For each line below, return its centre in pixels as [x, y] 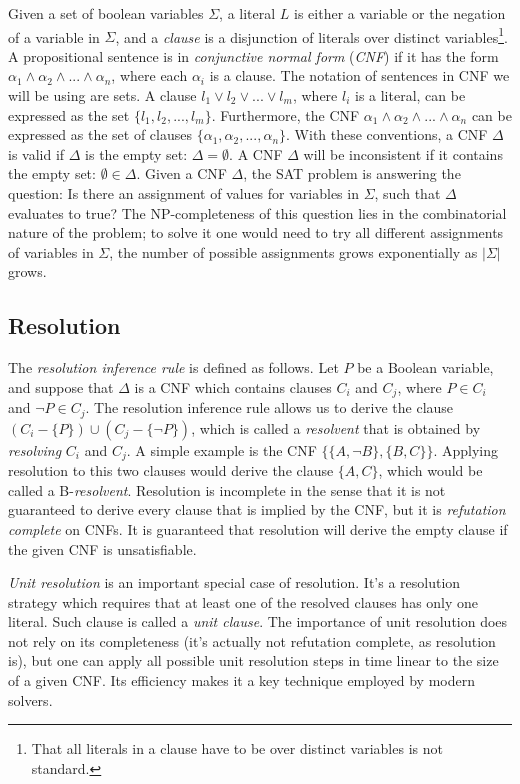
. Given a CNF [181, 173]
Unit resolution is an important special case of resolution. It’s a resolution [234, 582]
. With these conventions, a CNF [387, 134]
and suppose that [61, 386]
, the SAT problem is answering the [352, 173]
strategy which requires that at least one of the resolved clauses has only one [243, 601]
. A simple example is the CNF [221, 449]
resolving [35, 449]
